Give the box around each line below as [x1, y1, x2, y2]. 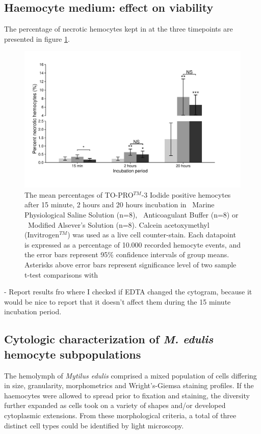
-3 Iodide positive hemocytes [141, 189, 231, 200]
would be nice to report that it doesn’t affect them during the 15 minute [4, 296, 231, 307]
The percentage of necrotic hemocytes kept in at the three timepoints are [4, 23, 233, 34]
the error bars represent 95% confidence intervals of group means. [24, 249, 229, 260]
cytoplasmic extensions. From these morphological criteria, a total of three [4, 410, 237, 420]
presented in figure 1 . [4, 33, 70, 44]
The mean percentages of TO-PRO [24, 189, 134, 200]
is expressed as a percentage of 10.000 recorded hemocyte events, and [24, 239, 241, 250]
